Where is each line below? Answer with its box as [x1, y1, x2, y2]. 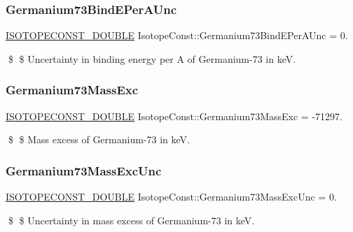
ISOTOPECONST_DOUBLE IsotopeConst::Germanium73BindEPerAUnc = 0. [6, 28, 348, 43]
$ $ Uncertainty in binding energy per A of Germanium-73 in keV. [8, 51, 296, 66]
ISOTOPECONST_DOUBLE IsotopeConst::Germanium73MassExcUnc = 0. [6, 189, 337, 204]
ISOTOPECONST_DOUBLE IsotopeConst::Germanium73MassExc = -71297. [6, 108, 342, 123]
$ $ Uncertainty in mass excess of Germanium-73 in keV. [8, 212, 255, 227]
